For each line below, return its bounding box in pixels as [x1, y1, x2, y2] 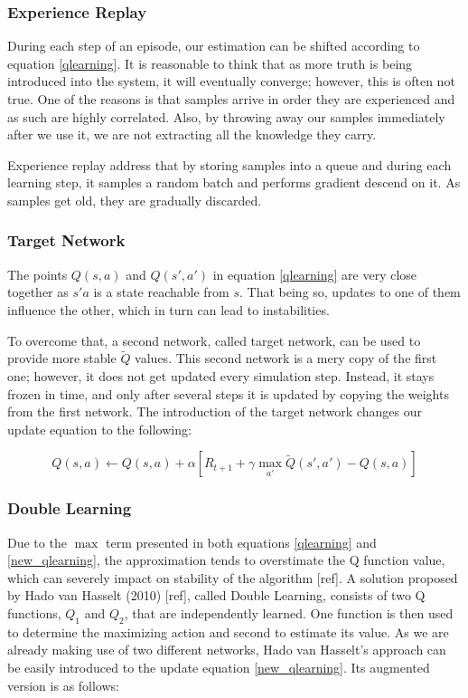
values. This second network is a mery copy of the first [135, 349, 437, 368]
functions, [7, 603, 61, 622]
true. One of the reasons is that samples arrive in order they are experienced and [7, 90, 455, 108]
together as [7, 282, 69, 301]
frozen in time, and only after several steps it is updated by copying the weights [7, 384, 449, 403]
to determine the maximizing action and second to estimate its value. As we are [7, 622, 449, 641]
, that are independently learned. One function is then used [124, 603, 454, 622]
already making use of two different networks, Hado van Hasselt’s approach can [7, 640, 446, 659]
